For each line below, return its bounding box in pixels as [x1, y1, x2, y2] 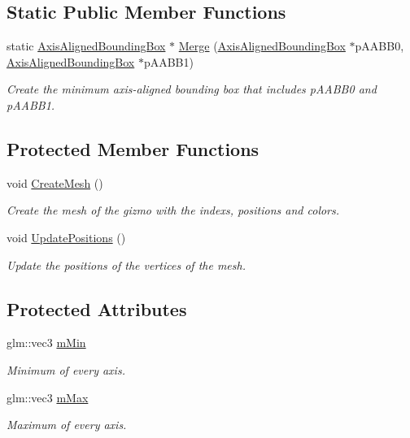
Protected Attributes [7, 296, 187, 321]
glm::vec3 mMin [7, 334, 86, 351]
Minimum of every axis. [7, 361, 125, 378]
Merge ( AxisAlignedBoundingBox [178, 37, 346, 54]
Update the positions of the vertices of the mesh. [7, 256, 246, 273]
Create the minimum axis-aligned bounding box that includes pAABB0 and [7, 80, 377, 98]
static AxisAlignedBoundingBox [7, 37, 166, 54]
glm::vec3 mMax [7, 388, 89, 405]
